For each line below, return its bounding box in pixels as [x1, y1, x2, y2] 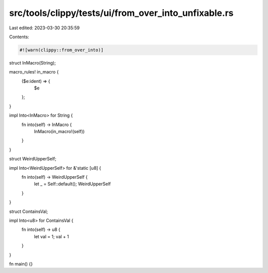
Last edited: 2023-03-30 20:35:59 [9, 25, 80, 31]
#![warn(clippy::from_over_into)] [19, 47, 104, 53]
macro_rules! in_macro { [9, 69, 59, 75]
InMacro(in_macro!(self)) [34, 129, 85, 135]
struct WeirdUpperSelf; [9, 156, 57, 162]
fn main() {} [9, 261, 33, 267]
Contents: [9, 34, 29, 40]
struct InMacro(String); [9, 60, 56, 66]
